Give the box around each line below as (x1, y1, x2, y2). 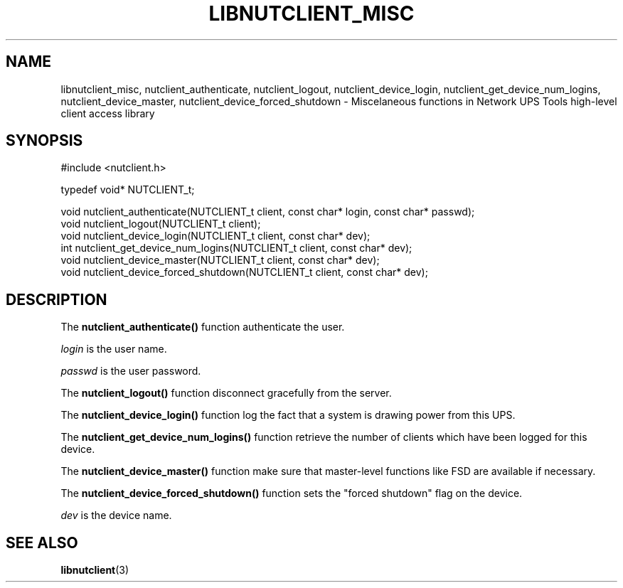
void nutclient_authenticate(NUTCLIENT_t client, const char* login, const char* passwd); (60, 205, 475, 218)
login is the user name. (60, 343, 167, 356)
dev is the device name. (60, 509, 172, 522)
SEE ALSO (6, 533, 78, 552)
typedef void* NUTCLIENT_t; (60, 183, 195, 196)
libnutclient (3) (60, 564, 129, 577)
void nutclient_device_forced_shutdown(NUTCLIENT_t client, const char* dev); (60, 266, 428, 279)
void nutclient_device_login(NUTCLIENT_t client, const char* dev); (60, 230, 371, 242)
